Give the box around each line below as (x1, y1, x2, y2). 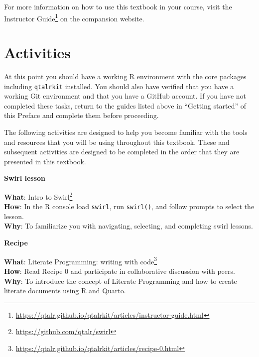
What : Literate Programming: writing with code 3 (4, 254, 157, 266)
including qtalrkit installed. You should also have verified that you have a (4, 81, 234, 91)
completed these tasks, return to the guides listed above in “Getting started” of (4, 100, 246, 111)
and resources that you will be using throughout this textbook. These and (4, 136, 230, 147)
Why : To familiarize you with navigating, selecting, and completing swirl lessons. (4, 221, 254, 231)
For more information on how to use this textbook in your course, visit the (4, 1, 232, 11)
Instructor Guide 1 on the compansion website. (4, 11, 144, 23)
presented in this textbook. (4, 156, 86, 166)
